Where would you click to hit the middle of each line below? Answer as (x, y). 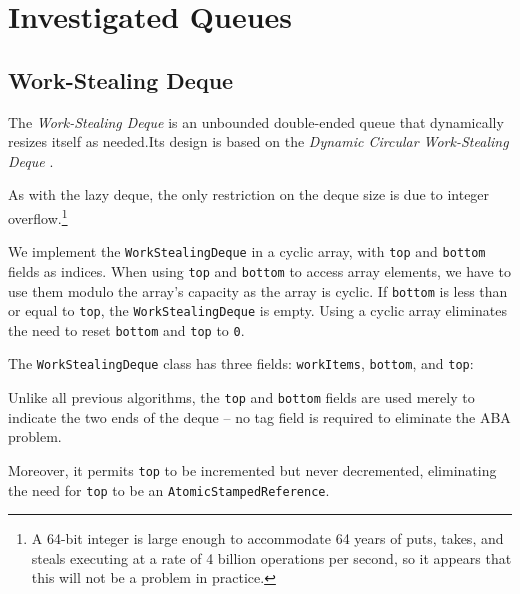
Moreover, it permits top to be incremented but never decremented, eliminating (252, 469)
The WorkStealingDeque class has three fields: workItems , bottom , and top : (241, 363)
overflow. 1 (38, 216)
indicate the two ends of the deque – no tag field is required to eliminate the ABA (259, 416)
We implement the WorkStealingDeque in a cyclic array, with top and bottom (247, 251)
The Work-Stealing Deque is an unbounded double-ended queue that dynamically (256, 121)
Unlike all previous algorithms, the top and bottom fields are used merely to (241, 397)
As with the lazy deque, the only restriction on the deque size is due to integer (249, 194)
